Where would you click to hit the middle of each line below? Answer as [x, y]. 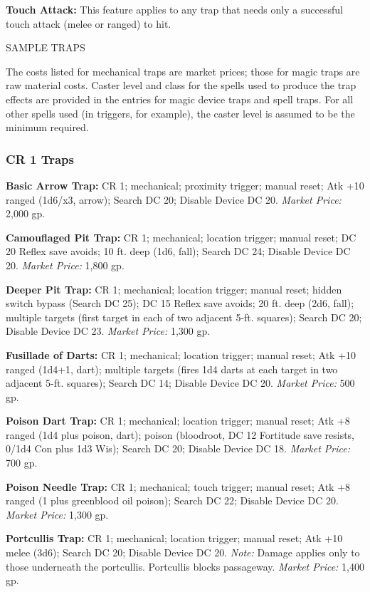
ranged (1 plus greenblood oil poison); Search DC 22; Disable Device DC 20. [172, 500]
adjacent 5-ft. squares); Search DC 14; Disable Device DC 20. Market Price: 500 [180, 383]
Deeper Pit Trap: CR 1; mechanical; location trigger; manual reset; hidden [174, 289]
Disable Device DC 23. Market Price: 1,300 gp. [108, 331]
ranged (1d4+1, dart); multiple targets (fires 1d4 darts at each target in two [172, 369]
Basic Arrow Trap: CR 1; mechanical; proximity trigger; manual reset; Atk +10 [185, 185]
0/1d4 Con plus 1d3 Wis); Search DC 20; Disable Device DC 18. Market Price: [178, 448]
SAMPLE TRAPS [46, 47]
